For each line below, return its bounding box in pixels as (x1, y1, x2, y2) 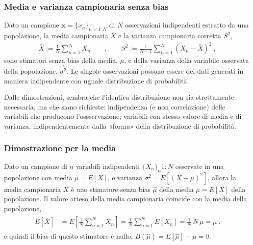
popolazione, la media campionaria (4, 30, 108, 41)
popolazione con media (4, 172, 73, 182)
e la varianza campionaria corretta (118, 30, 222, 41)
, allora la (207, 172, 236, 182)
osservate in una (175, 161, 224, 171)
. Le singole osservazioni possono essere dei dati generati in (67, 66, 244, 76)
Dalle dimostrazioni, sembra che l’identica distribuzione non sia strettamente (4, 92, 234, 102)
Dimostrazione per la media (4, 141, 116, 154)
